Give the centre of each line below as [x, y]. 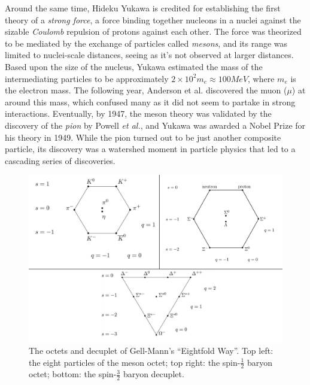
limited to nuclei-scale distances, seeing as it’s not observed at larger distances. [149, 55]
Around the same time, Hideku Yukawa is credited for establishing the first [143, 8]
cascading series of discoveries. [60, 160]
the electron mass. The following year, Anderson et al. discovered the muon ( [146, 90]
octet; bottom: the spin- [73, 374]
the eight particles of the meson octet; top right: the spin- [135, 362]
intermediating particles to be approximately [87, 78]
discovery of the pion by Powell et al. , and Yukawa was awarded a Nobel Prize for [155, 125]
